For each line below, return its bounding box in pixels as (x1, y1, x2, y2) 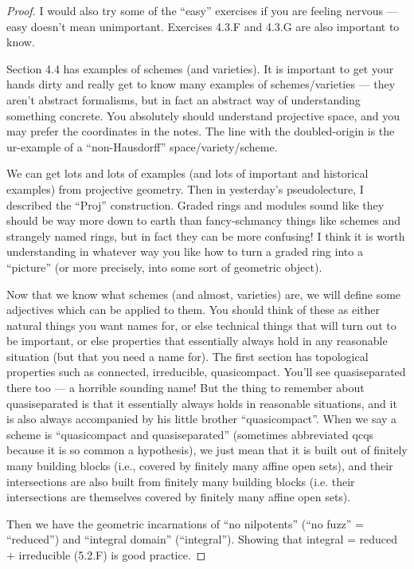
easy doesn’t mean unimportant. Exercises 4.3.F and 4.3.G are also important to (6, 18, 400, 34)
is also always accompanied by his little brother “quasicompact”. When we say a (6, 410, 397, 427)
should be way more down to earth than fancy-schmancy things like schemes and (6, 212, 401, 229)
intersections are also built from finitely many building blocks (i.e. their (6, 473, 355, 489)
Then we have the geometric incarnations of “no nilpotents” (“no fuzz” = (6, 515, 364, 532)
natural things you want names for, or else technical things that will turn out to (6, 316, 396, 333)
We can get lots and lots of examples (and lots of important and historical (6, 165, 369, 182)
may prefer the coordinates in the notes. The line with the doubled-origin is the (6, 123, 395, 139)
